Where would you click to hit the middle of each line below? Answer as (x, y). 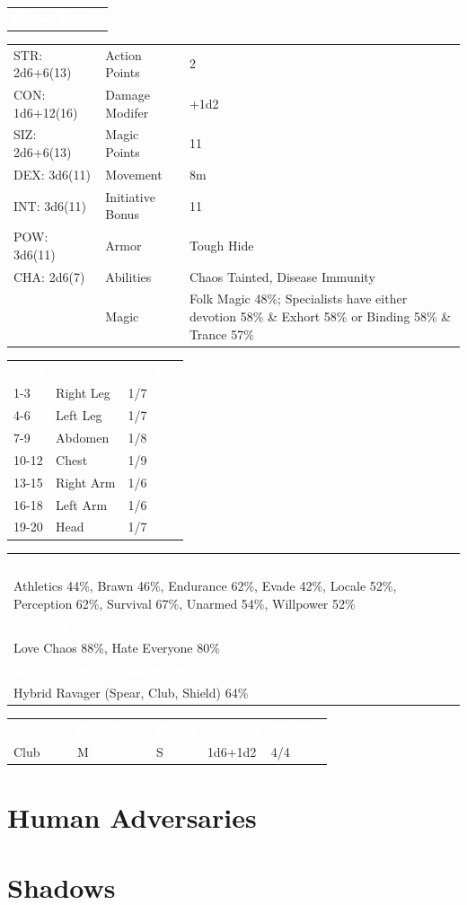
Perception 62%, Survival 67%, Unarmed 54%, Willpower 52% (185, 603)
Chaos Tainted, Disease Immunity (282, 276)
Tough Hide (221, 245)
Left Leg (79, 415)
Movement (134, 174)
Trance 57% (221, 334)
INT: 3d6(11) (50, 205)
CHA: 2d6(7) (49, 276)
